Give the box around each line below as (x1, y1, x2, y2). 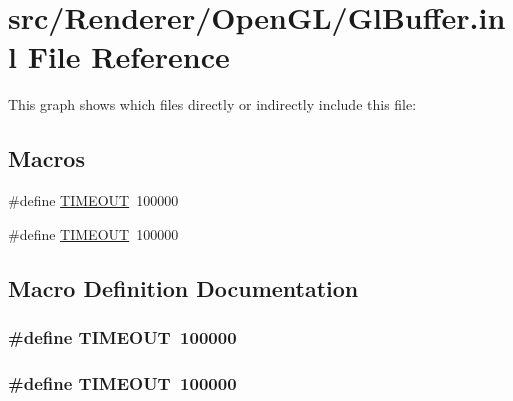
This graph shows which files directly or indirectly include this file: (8, 94, 417, 115)
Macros (8, 143, 85, 174)
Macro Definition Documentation (8, 272, 359, 303)
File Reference (27, 36, 230, 77)
